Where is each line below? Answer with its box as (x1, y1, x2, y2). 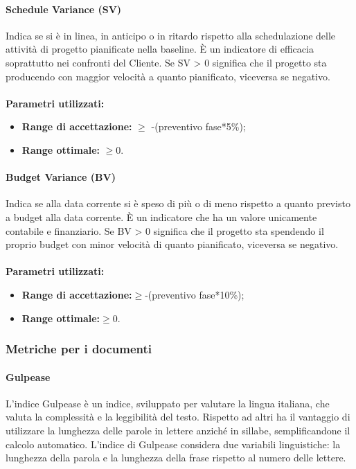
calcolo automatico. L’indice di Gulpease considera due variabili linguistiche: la (6, 436, 341, 451)
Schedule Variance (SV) (6, 1, 122, 16)
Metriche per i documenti (6, 340, 152, 357)
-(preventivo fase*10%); (145, 287, 244, 301)
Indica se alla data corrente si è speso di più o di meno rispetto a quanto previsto (6, 196, 350, 211)
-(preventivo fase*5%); (151, 119, 246, 134)
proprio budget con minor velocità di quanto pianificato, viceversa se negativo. (6, 237, 339, 251)
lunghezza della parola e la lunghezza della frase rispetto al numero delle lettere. (6, 450, 346, 465)
